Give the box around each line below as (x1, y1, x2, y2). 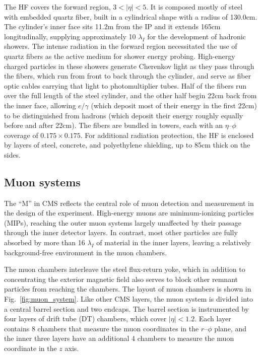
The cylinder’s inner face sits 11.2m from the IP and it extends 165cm (4, 21, 221, 32)
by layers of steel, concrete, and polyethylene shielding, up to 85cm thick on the (4, 139, 250, 150)
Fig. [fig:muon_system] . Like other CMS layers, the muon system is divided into (4, 294, 253, 304)
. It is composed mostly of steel (146, 2, 243, 12)
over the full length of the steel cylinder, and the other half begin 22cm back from (4, 90, 257, 101)
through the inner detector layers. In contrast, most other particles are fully (4, 227, 238, 238)
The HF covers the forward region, (4, 2, 111, 12)
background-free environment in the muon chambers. (4, 247, 167, 257)
